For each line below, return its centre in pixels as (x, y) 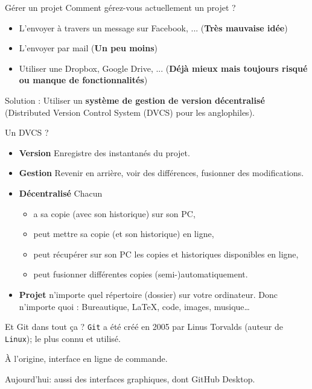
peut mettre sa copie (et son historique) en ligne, (124, 234)
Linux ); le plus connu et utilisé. (63, 338)
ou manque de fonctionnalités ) (83, 80)
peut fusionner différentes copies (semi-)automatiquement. (141, 274)
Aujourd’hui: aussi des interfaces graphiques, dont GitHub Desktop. (130, 379)
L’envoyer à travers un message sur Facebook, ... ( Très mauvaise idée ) (153, 27)
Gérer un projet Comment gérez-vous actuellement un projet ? (120, 7)
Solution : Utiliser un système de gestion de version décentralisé (135, 100)
